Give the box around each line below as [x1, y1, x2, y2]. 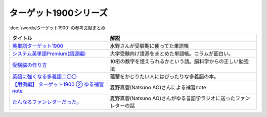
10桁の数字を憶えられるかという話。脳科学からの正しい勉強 [109, 58, 249, 64]
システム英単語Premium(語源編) [12, 50, 86, 57]
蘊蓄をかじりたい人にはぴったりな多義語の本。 [109, 73, 219, 80]
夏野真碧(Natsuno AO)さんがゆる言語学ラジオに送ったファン [109, 95, 251, 102]
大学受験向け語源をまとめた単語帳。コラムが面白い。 [109, 50, 234, 57]
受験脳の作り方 [12, 61, 47, 68]
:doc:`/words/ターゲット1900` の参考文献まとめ [9, 25, 106, 31]
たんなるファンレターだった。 [12, 98, 82, 105]
